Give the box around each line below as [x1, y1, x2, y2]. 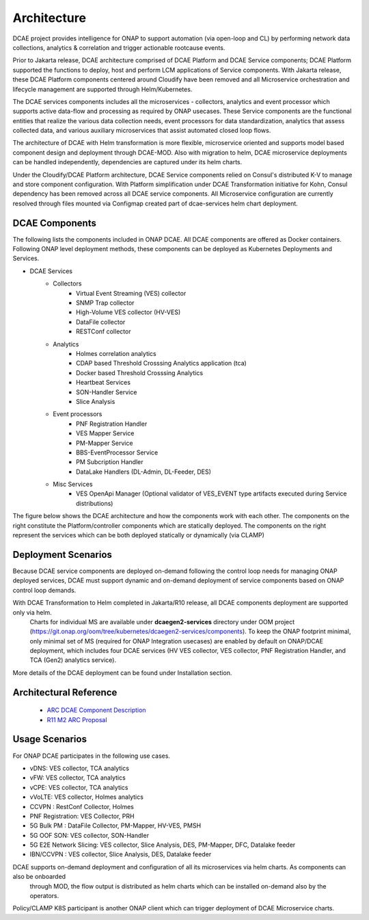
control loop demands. [12, 586, 77, 594]
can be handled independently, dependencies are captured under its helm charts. [12, 158, 243, 166]
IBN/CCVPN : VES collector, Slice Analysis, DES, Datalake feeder [29, 850, 212, 858]
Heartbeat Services [76, 379, 131, 387]
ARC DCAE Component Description [46, 706, 146, 715]
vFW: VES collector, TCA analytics [29, 774, 126, 782]
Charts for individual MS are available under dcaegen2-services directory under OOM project [29, 617, 295, 626]
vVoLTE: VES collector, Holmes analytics [29, 793, 143, 801]
